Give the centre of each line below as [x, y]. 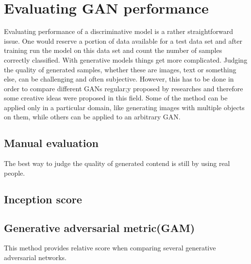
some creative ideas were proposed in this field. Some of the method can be [116, 98]
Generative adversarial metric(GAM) [100, 227]
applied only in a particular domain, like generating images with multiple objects [124, 107]
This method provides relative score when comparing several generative [110, 248]
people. [15, 173]
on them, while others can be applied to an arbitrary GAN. [92, 117]
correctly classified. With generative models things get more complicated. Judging [126, 59]
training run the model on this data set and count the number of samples [113, 50]
